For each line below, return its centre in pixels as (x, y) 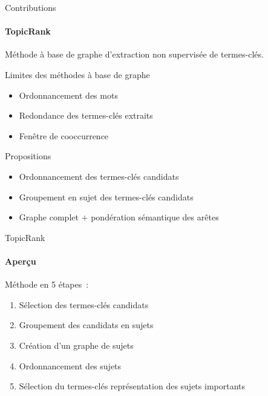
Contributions (31, 7)
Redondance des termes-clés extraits (86, 115)
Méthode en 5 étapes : (47, 284)
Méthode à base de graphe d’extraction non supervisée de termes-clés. (134, 54)
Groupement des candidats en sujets (86, 325)
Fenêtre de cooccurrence (64, 135)
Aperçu (21, 261)
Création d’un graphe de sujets (76, 345)
